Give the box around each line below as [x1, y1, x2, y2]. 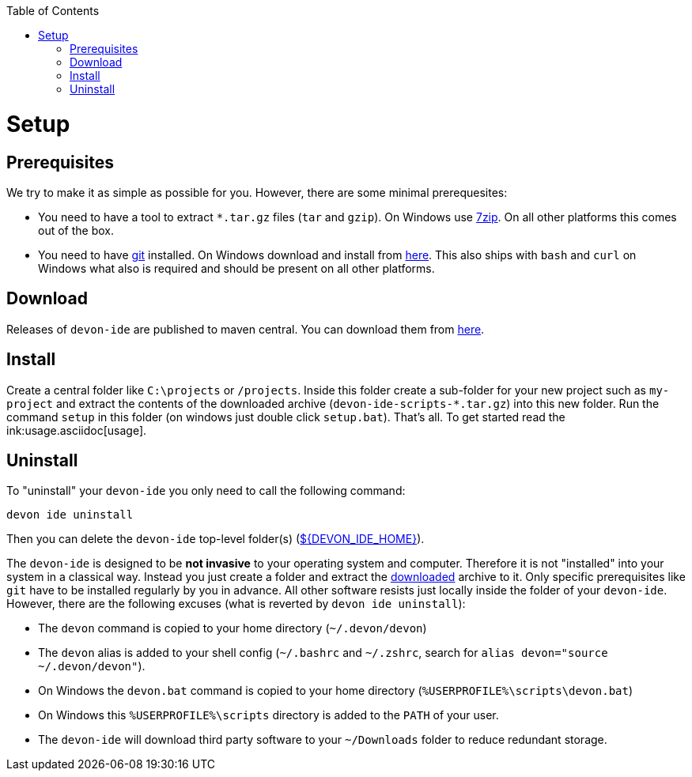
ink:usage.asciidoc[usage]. [6, 423, 147, 437]
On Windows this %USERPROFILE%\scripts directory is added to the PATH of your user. [38, 708, 499, 722]
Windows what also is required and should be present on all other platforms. [38, 261, 435, 275]
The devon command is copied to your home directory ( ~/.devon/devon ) [38, 621, 427, 636]
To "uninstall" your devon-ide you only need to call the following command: [6, 484, 406, 498]
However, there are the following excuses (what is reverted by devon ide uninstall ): [6, 597, 466, 611]
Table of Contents [6, 4, 100, 17]
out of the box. [38, 223, 114, 237]
